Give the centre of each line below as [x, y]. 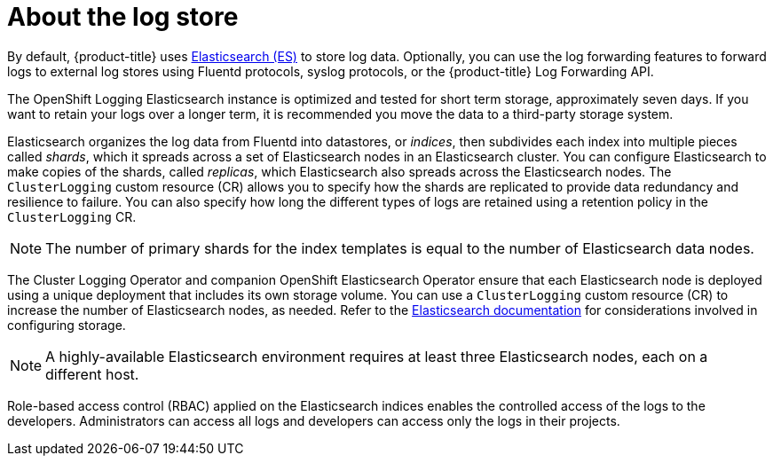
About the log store [123, 17]
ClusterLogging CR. [72, 216]
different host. [92, 374]
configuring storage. [67, 325]
